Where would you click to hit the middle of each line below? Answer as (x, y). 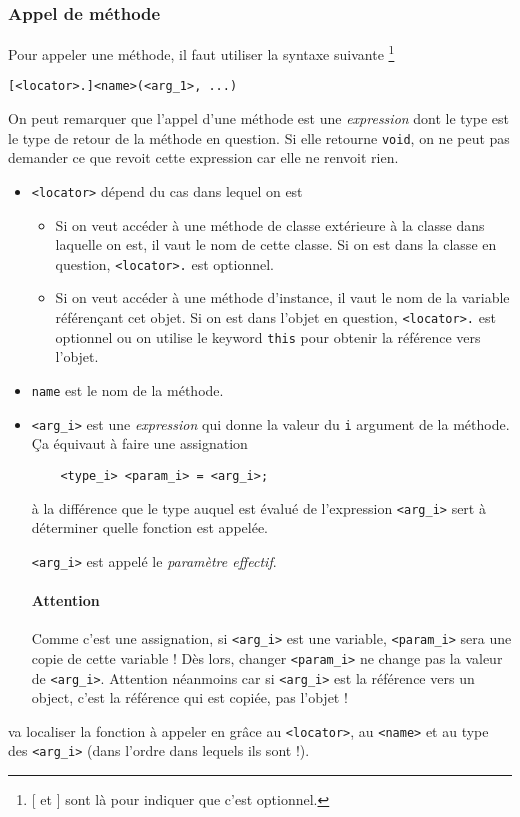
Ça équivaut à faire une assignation (139, 443)
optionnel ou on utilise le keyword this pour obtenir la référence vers (268, 336)
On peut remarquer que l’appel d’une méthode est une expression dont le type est (259, 118)
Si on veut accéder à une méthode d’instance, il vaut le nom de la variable (282, 297)
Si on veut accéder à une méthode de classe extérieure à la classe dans (270, 224)
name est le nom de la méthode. (127, 389)
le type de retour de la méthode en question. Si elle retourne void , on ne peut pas (259, 137)
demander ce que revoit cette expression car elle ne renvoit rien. (203, 157)
